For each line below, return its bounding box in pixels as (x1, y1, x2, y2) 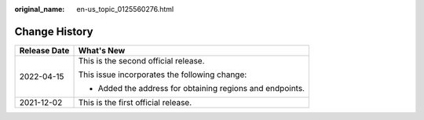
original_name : (14, 5, 65, 13)
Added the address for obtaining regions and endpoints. (97, 82, 305, 93)
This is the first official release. (78, 96, 192, 107)
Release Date (19, 45, 70, 56)
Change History (14, 24, 93, 38)
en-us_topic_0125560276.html (76, 5, 174, 13)
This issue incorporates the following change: (78, 69, 247, 80)
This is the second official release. (78, 55, 205, 66)
